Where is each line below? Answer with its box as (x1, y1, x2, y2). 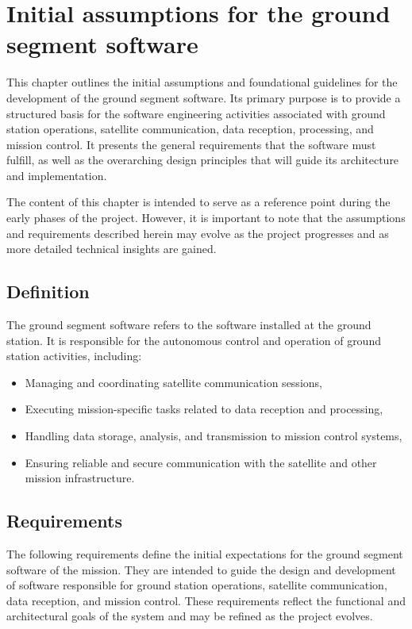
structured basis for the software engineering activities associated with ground (6, 105, 386, 121)
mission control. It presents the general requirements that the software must (6, 136, 376, 152)
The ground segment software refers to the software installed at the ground (6, 316, 372, 333)
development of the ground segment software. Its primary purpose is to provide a (6, 89, 401, 105)
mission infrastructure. (25, 470, 135, 486)
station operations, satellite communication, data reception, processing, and (6, 121, 374, 137)
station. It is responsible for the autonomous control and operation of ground (6, 332, 381, 348)
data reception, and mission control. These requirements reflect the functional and (6, 592, 406, 608)
